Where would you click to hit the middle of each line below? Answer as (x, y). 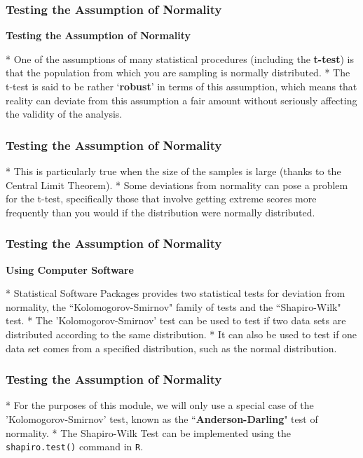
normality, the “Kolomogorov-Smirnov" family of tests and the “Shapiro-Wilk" (173, 306)
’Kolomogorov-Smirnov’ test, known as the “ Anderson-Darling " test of (162, 418)
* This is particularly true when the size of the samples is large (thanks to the (173, 171)
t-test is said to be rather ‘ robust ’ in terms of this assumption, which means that (181, 86)
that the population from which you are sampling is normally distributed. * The (178, 72)
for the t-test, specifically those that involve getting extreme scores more (161, 199)
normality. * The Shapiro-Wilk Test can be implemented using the (149, 432)
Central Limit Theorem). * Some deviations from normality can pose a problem (177, 185)
